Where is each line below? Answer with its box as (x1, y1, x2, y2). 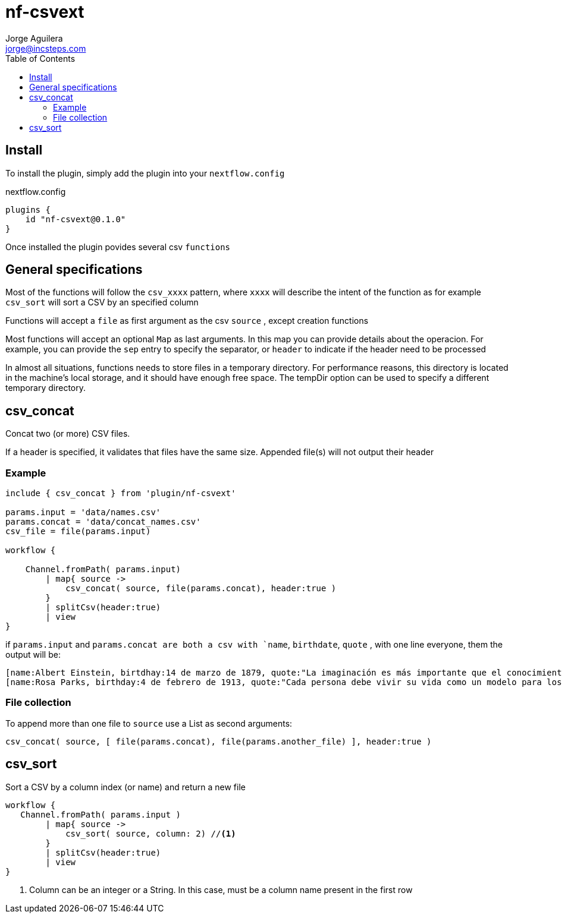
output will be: (5, 649, 61, 660)
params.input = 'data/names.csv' (5, 507, 161, 518)
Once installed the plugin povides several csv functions (5, 241, 231, 252)
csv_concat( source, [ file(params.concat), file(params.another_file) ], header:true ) (5, 736, 432, 746)
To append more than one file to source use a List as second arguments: (5, 718, 293, 728)
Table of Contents (5, 53, 76, 64)
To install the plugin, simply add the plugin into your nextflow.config (5, 168, 285, 178)
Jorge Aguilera (5, 33, 63, 43)
